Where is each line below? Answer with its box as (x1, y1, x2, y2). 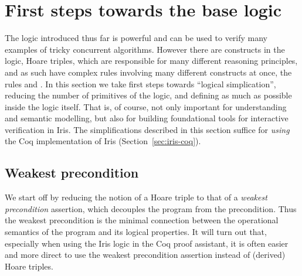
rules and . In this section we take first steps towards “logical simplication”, (5, 77, 276, 90)
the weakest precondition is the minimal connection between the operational (5, 214, 279, 226)
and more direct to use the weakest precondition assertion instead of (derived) (5, 248, 286, 261)
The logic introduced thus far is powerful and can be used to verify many (5, 32, 268, 44)
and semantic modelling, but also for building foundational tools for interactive (5, 112, 289, 124)
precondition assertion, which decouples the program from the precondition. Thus (5, 202, 297, 214)
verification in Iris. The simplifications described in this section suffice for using (5, 123, 290, 135)
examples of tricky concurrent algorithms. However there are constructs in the (5, 43, 285, 55)
